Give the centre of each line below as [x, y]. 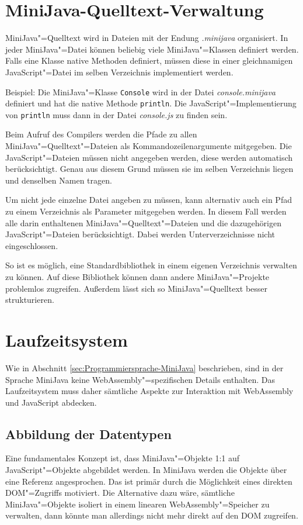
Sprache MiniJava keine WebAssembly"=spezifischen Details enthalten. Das [140, 379]
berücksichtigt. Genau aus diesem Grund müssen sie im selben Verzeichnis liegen [149, 169]
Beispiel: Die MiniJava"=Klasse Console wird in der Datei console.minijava [141, 91]
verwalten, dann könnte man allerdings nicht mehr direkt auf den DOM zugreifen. [152, 515]
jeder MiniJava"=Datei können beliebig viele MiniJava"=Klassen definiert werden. [152, 49]
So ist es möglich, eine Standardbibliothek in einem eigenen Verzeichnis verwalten [151, 265]
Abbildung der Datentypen [88, 434]
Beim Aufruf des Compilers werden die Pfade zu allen [101, 134]
